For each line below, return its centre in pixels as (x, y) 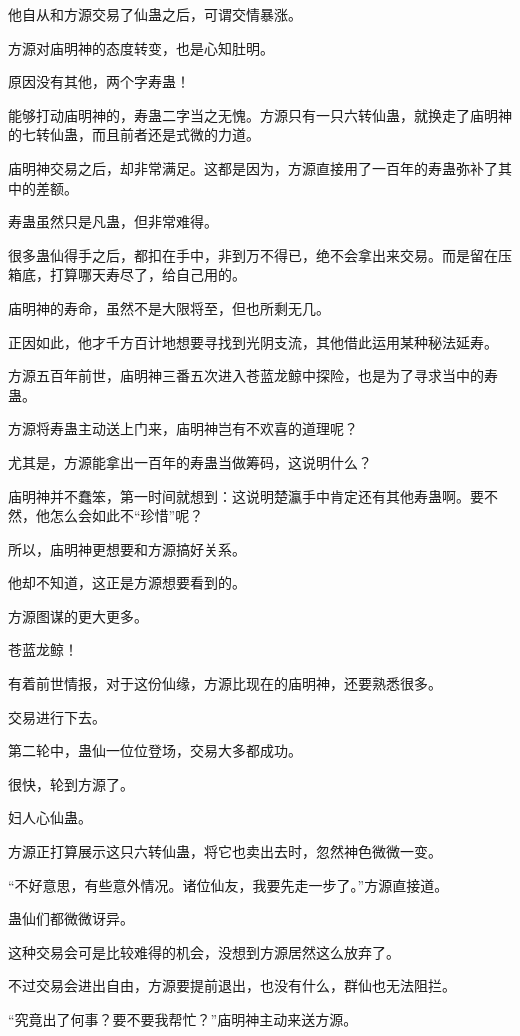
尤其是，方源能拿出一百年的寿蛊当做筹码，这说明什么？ (190, 461)
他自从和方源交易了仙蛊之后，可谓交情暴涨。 (155, 14)
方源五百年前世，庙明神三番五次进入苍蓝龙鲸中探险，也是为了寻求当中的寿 (253, 375)
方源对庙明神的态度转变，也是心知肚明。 (141, 47)
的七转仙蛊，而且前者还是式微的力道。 (134, 134)
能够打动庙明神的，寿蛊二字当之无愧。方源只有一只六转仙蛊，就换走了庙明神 (260, 114)
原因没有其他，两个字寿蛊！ (99, 81)
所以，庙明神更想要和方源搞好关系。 (127, 548)
